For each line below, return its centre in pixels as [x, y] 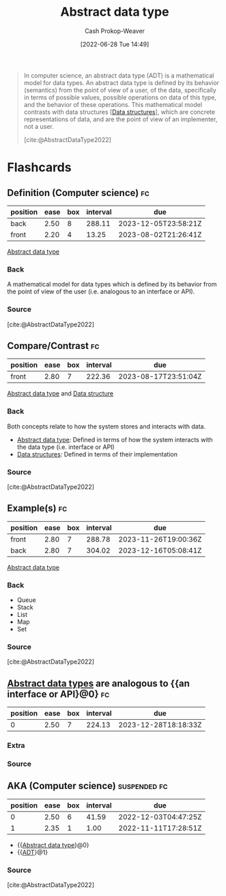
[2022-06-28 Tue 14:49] [115, 44]
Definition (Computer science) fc [79, 193]
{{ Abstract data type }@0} [53, 845]
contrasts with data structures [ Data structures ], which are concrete [119, 112]
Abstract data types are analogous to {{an [98, 683]
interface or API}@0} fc [58, 694]
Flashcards [39, 168]
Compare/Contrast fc [53, 346]
